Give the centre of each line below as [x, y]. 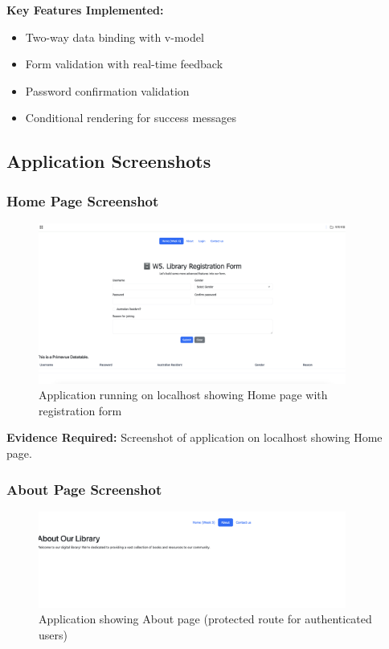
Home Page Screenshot [83, 200]
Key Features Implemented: [85, 10]
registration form [80, 410]
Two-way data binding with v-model [115, 37]
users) [53, 635]
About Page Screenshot [84, 489]
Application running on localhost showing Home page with [183, 395]
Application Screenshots [109, 161]
